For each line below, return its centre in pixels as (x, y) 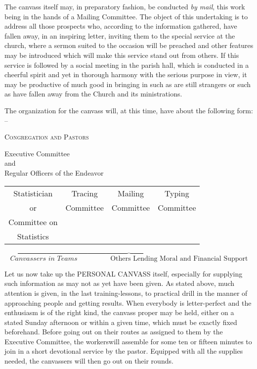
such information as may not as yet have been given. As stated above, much (120, 283)
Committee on (33, 222)
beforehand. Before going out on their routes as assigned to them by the (114, 332)
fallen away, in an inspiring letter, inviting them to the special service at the (120, 35)
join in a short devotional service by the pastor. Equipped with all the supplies (124, 351)
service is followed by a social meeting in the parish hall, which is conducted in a (127, 65)
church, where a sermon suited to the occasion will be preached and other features (129, 45)
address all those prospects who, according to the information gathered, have (121, 26)
